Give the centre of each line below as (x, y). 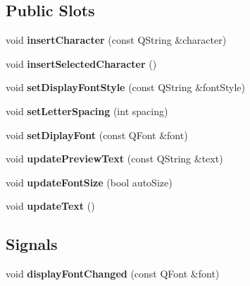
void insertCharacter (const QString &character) (116, 40)
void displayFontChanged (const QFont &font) (113, 274)
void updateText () (50, 206)
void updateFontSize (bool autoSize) (89, 182)
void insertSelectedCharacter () (81, 63)
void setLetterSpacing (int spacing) (87, 111)
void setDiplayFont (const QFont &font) (97, 135)
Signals (32, 244)
